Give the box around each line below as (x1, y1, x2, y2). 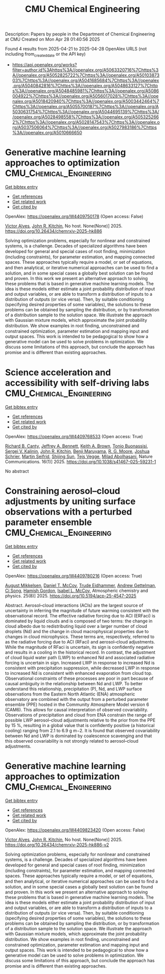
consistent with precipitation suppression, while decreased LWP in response (5, 665, 160, 671)
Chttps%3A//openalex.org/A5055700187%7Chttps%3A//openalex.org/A (12, 103, 159, 109)
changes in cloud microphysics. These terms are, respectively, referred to (5, 634, 155, 640)
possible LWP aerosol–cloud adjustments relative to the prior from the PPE (5, 717, 156, 723)
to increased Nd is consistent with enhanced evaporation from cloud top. (5, 670, 153, 676)
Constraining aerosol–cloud (5, 485, 120, 497)
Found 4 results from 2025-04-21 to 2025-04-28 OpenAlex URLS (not (5, 46, 147, 52)
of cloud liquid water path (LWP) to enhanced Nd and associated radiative (5, 654, 155, 660)
